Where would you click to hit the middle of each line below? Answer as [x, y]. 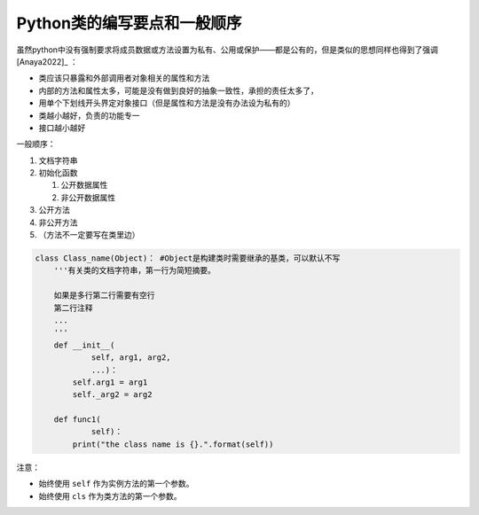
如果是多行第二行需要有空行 [104, 296]
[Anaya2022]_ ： [47, 61]
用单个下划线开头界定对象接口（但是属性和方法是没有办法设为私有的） [167, 103]
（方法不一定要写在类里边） [89, 235]
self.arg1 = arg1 [110, 382]
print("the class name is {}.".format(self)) [173, 444]
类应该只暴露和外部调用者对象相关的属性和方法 [124, 78]
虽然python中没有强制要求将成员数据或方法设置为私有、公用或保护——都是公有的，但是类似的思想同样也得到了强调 [227, 50]
